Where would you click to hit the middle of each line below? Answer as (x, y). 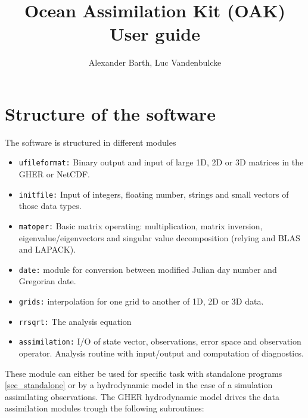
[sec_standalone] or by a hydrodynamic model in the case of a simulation (139, 385)
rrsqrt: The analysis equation (75, 321)
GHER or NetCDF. (54, 174)
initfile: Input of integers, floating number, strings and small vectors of (154, 194)
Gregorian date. (47, 281)
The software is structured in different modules (91, 142)
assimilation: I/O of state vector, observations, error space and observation (160, 341)
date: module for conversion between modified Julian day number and (148, 269)
